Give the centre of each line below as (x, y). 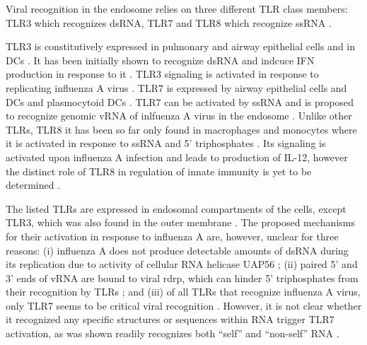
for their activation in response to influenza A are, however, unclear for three (172, 236)
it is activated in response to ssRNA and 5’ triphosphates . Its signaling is (166, 143)
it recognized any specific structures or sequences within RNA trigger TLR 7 (170, 319)
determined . (33, 185)
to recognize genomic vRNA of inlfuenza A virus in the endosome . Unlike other (179, 116)
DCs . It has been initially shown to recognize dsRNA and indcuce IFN (160, 60)
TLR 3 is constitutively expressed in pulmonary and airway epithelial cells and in (181, 46)
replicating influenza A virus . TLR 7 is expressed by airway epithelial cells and (176, 87)
